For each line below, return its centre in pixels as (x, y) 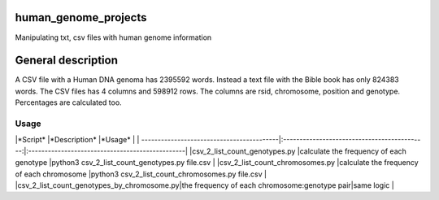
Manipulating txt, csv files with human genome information (113, 37)
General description (66, 61)
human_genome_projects (81, 17)
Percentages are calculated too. (68, 102)
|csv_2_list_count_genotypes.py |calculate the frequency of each (298, 151)
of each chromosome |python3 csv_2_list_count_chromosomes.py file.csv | (141, 174)
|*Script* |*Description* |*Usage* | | (77, 140)
